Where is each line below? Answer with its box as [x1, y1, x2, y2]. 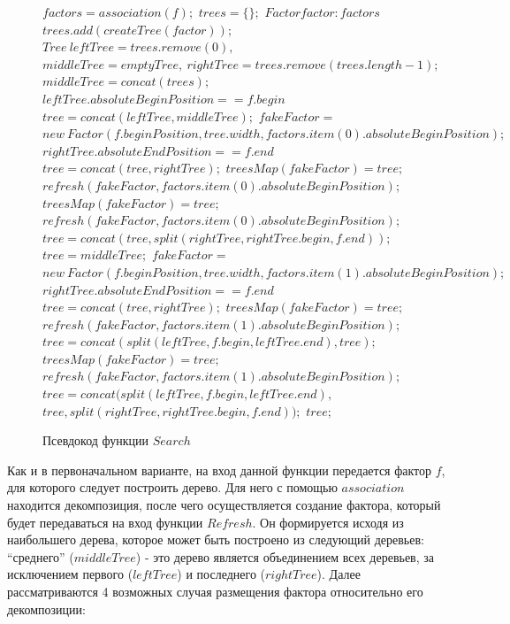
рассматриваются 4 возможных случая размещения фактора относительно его [7, 582, 423, 600]
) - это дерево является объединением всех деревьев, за [135, 547, 435, 566]
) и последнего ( [177, 565, 266, 583]
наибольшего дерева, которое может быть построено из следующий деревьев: [7, 530, 424, 549]
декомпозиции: [7, 599, 86, 618]
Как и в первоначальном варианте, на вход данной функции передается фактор [7, 460, 432, 479]
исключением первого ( [7, 565, 133, 583]
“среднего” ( [7, 547, 74, 566]
